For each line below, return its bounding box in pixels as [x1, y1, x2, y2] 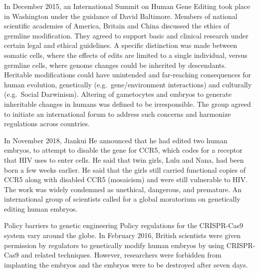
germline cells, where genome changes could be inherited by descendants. [4, 59, 227, 70]
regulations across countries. [4, 118, 90, 129]
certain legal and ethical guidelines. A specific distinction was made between [4, 40, 237, 50]
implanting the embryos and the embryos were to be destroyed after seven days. [4, 259, 248, 270]
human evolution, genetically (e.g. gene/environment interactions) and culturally [4, 79, 252, 89]
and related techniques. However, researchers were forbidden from [21, 250, 222, 260]
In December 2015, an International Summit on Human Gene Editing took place [4, 1, 251, 11]
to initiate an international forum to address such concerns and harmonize [4, 108, 231, 119]
